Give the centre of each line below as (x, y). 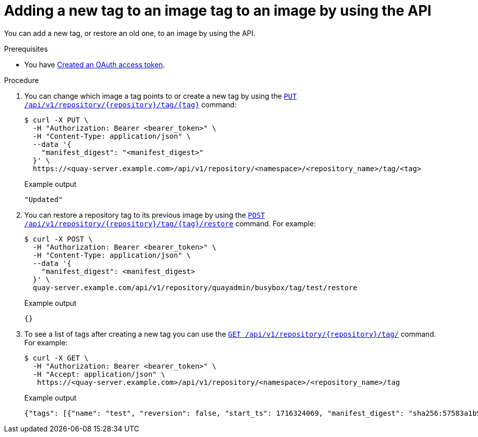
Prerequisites (26, 49)
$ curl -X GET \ (56, 358)
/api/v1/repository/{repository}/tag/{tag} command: (131, 104)
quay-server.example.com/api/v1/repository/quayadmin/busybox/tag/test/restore (195, 287)
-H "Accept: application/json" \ (99, 374)
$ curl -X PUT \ (56, 120)
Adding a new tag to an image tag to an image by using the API (218, 11)
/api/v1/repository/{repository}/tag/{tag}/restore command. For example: (170, 223)
